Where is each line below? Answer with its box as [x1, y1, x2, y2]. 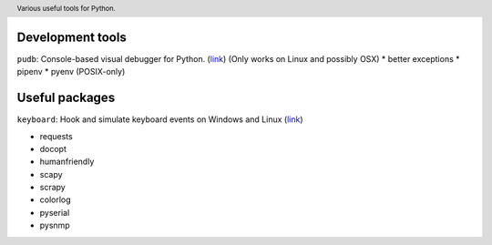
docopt [39, 143, 67, 154]
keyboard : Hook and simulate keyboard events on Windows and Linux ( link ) [16, 114, 303, 125]
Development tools [16, 29, 127, 45]
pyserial [39, 207, 70, 218]
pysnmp [39, 219, 70, 231]
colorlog [39, 194, 72, 205]
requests [39, 130, 73, 141]
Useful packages [16, 90, 116, 106]
